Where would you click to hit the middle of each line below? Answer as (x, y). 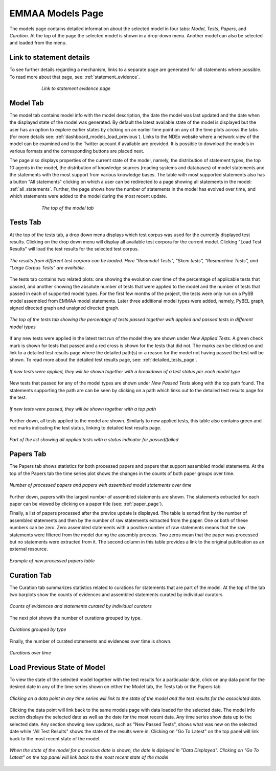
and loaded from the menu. (38, 43)
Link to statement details (50, 58)
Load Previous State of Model (57, 667)
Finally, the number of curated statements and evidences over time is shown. (90, 641)
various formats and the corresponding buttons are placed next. (77, 151)
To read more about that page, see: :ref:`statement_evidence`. (75, 77)
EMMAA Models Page (56, 13)
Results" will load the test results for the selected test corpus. (74, 249)
